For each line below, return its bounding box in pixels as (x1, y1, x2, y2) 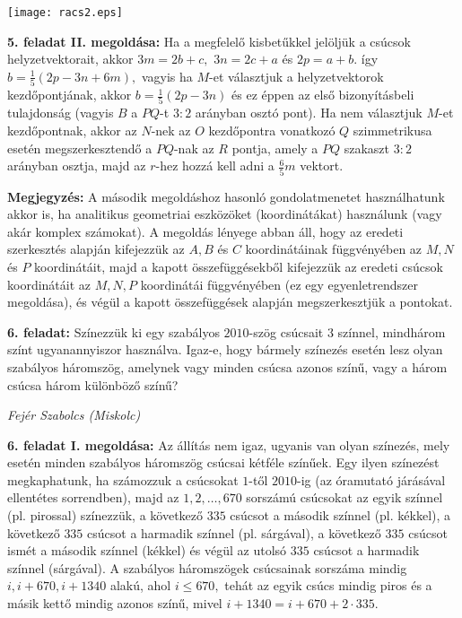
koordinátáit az (7, 274, 92, 293)
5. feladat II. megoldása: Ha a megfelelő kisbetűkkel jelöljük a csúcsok (7, 31, 411, 50)
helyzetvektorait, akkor (7, 49, 134, 68)
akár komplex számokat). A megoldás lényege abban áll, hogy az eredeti (7, 222, 404, 240)
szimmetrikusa (353, 121, 432, 140)
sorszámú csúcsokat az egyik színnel (246, 488, 443, 507)
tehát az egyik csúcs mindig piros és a (224, 576, 432, 595)
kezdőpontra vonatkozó (208, 121, 336, 140)
